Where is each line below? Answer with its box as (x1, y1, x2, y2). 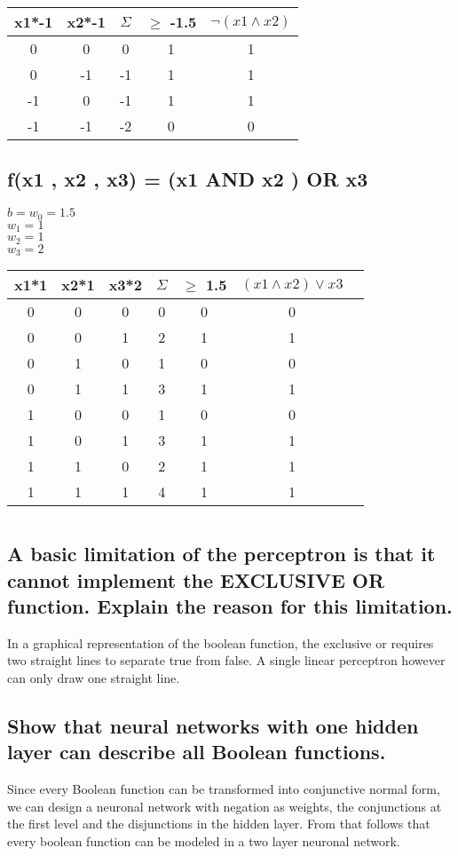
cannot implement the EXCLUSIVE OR (7, 566, 385, 593)
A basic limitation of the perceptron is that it (7, 540, 436, 567)
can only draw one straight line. (7, 668, 180, 686)
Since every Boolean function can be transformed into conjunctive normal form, (7, 780, 440, 798)
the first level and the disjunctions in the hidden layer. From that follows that (7, 814, 430, 833)
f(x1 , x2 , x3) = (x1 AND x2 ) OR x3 (7, 165, 368, 193)
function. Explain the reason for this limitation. (7, 591, 453, 619)
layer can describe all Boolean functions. (7, 738, 386, 765)
